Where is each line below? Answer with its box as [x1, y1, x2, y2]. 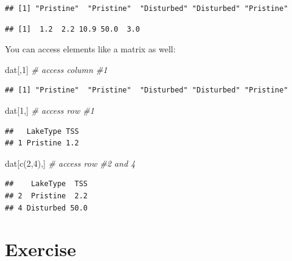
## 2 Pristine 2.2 [5, 191, 88, 200]
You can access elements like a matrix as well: [5, 43, 176, 55]
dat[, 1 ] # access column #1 [5, 63, 108, 75]
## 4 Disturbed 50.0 [5, 203, 88, 212]
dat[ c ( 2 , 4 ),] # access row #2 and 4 [5, 156, 136, 169]
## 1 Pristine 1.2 [5, 139, 79, 148]
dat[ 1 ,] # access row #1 [5, 103, 94, 116]
